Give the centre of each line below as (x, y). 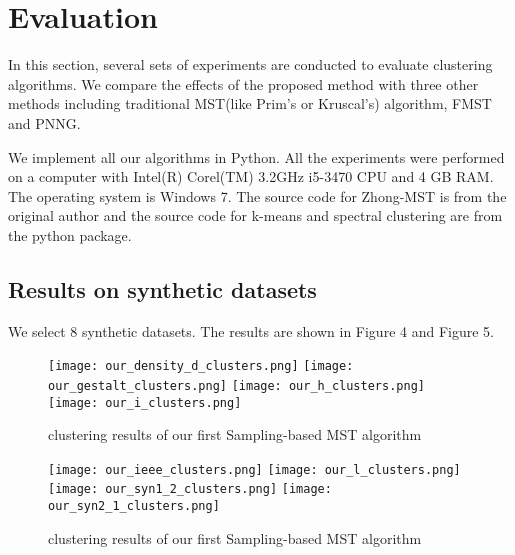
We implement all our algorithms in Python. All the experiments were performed (256, 156)
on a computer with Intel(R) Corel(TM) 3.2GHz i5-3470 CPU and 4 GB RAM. (251, 176)
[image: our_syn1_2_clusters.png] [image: (190, 489)
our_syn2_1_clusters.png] (134, 506)
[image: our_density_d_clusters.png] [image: (201, 366)
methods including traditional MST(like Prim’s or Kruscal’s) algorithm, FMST (250, 103)
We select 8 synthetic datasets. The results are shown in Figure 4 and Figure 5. (251, 330)
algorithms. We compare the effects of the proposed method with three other (243, 83)
